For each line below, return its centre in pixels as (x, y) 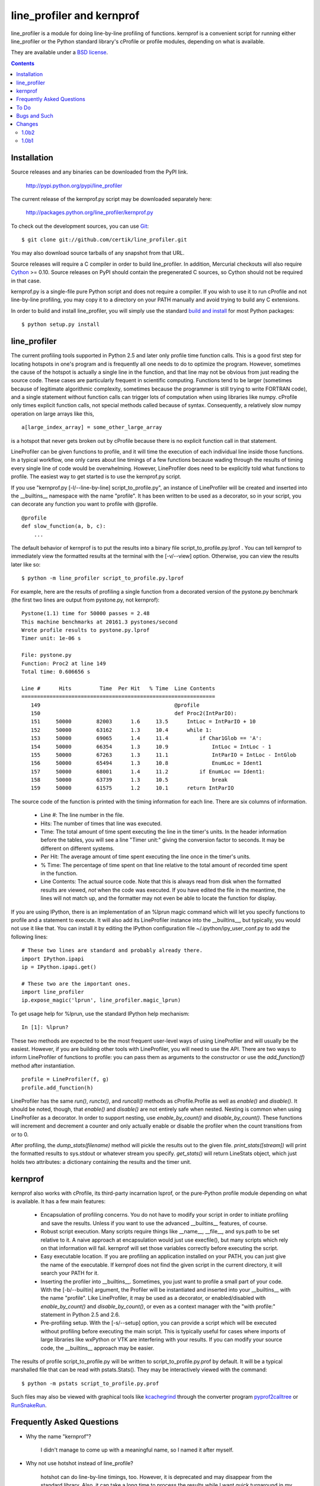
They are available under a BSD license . (60, 52)
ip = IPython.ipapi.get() (59, 967)
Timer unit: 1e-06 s (51, 638)
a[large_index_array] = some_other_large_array (92, 427)
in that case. (26, 281)
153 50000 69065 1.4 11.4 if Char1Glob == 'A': (146, 738)
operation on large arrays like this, (52, 414)
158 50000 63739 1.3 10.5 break (129, 780)
